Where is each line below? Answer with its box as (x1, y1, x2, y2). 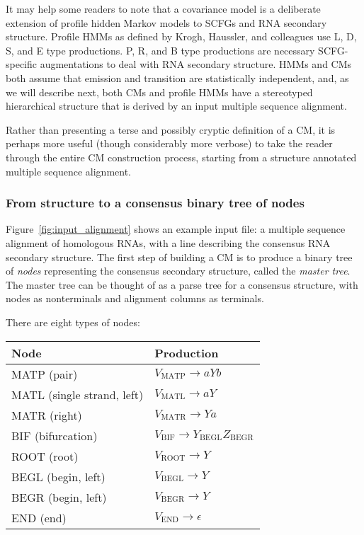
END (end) (11, 509, 67, 526)
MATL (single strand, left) (11, 386, 144, 403)
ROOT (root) (11, 447, 79, 464)
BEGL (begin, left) (11, 468, 106, 485)
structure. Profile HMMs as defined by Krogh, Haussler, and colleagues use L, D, (6, 29, 357, 44)
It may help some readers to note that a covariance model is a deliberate (6, 1, 321, 16)
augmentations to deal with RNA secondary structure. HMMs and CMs (40, 57, 352, 71)
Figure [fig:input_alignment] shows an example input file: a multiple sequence (6, 222, 346, 236)
